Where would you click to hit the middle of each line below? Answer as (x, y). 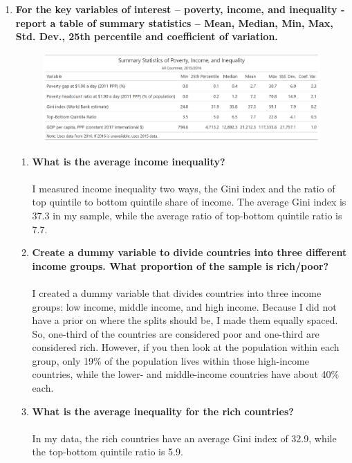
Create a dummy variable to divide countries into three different (189, 252)
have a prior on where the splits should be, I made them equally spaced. (185, 320)
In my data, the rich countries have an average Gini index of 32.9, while (184, 438)
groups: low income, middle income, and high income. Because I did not (184, 306)
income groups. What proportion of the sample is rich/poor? (180, 265)
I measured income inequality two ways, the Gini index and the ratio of (184, 188)
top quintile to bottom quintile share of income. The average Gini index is (189, 202)
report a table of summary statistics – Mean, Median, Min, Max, (174, 22)
